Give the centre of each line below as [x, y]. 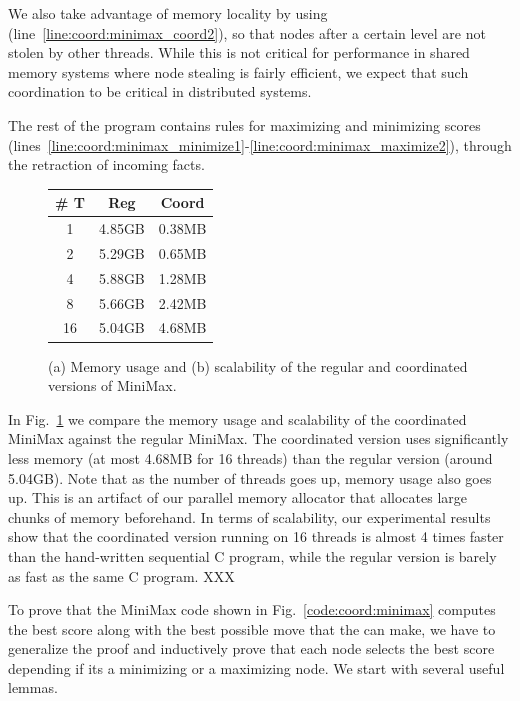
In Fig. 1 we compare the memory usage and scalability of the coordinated [237, 418]
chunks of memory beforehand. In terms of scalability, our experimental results [249, 516]
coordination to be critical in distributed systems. [160, 91]
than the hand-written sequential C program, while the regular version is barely [252, 555]
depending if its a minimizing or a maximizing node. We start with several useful [256, 667]
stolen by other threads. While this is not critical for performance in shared [239, 52]
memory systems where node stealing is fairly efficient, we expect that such [238, 71]
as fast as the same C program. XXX [121, 575]
